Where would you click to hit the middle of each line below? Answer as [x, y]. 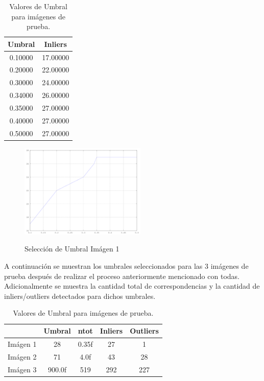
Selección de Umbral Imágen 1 [72, 249]
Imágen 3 [22, 369]
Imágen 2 [22, 356]
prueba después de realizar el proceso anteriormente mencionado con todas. [122, 276]
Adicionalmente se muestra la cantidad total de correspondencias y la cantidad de [132, 286]
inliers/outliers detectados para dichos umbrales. [80, 296]
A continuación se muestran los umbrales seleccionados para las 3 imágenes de [126, 266]
